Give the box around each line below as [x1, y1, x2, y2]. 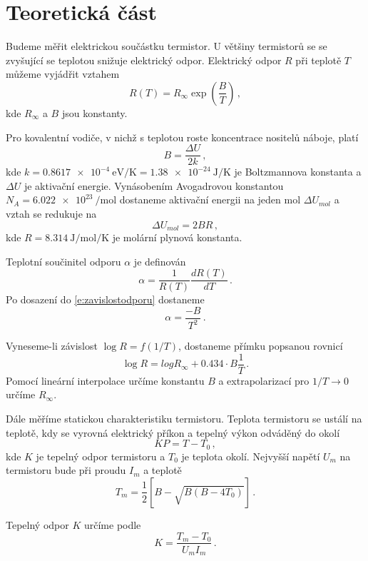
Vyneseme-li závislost [6, 338, 98, 353]
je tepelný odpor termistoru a [36, 448, 165, 463]
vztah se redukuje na [6, 206, 97, 221]
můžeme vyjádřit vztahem [6, 66, 120, 81]
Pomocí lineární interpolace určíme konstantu [6, 373, 205, 388]
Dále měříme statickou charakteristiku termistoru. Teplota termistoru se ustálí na [6, 411, 362, 426]
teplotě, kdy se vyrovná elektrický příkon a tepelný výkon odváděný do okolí [6, 425, 340, 440]
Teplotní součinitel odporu [6, 253, 121, 268]
